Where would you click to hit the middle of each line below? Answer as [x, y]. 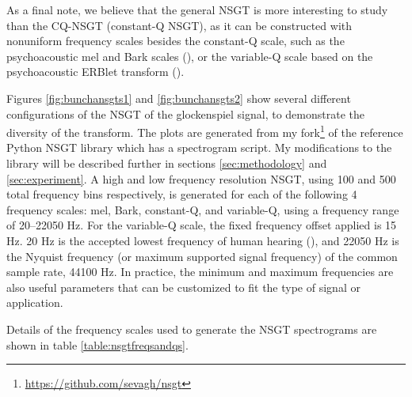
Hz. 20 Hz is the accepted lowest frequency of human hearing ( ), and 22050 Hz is [203, 240]
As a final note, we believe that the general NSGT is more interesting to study [197, 9]
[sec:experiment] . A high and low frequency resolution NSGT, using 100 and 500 [201, 178]
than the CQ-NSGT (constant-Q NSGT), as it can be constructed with [179, 25]
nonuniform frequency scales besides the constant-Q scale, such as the [175, 41]
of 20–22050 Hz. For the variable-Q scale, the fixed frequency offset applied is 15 [202, 225]
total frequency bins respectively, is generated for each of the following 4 [182, 194]
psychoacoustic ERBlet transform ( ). [95, 72]
